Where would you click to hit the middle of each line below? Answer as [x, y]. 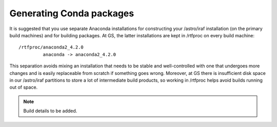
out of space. [24, 87]
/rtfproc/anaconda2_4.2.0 [51, 47]
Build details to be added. [50, 111]
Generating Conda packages [72, 13]
